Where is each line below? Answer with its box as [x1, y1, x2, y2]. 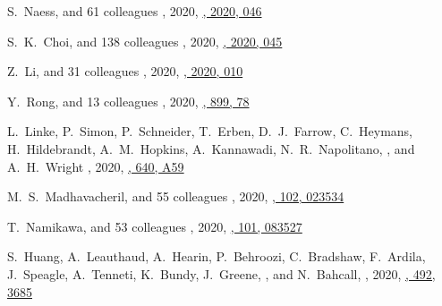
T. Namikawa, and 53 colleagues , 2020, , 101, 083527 [7, 217, 302, 235]
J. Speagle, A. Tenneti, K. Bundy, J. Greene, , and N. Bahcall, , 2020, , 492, [7, 264, 436, 283]
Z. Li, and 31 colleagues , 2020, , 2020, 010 [7, 62, 243, 81]
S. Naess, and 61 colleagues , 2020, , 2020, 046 [7, 2, 262, 20]
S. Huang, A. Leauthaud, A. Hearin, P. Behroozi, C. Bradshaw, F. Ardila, [7, 247, 426, 266]
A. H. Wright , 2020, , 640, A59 [7, 157, 184, 175]
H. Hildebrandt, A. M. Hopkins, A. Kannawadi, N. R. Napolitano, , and [7, 139, 415, 157]
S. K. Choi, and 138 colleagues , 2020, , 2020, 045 [7, 31, 283, 50]
